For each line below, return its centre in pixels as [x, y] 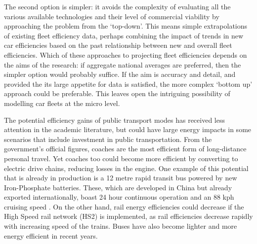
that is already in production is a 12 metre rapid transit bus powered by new [121, 178]
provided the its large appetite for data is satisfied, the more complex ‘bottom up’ [128, 84]
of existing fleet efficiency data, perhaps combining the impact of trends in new [124, 35]
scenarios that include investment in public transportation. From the [108, 139]
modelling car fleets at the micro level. [62, 103]
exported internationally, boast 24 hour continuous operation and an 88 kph [119, 197]
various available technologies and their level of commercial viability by [112, 16]
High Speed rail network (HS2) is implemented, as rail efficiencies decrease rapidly [128, 216]
